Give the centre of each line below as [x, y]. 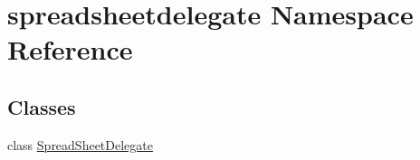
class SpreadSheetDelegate [80, 144]
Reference [70, 49]
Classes [42, 106]
